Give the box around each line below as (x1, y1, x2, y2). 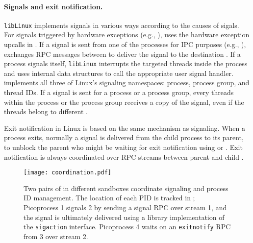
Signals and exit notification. (4, 1, 103, 11)
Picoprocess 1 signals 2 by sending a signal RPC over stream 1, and (24, 202, 227, 213)
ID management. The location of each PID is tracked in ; (24, 193, 195, 203)
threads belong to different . (4, 106, 88, 117)
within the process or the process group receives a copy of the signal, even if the (4, 97, 244, 107)
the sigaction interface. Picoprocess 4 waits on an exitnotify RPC (24, 221, 231, 232)
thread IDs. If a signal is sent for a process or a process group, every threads (4, 87, 234, 97)
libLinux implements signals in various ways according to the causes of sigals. (4, 20, 239, 30)
